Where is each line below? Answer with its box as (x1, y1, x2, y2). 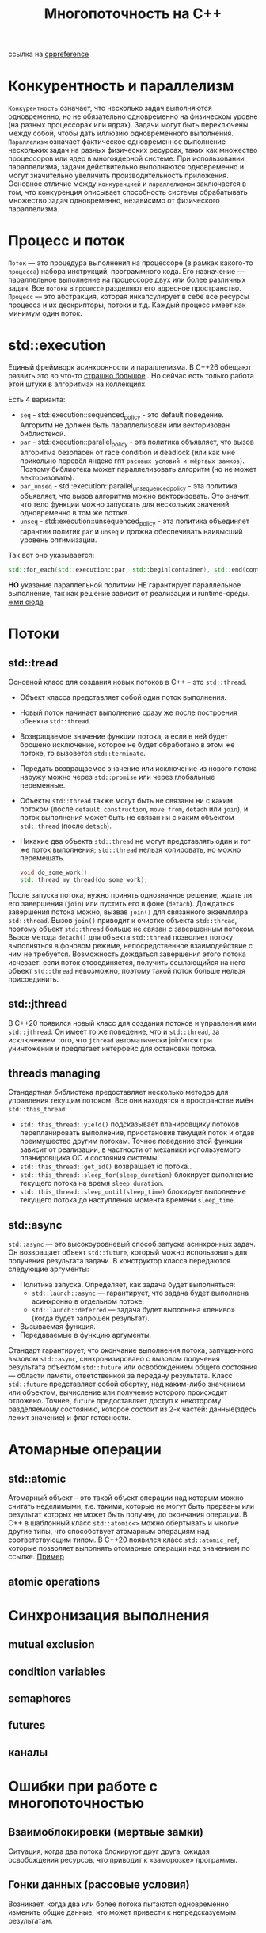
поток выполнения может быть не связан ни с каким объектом (19, 813, 235, 822)
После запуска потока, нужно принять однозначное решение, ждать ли (8, 890, 252, 899)
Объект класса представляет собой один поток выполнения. (19, 693, 227, 702)
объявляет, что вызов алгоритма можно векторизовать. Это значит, (19, 492, 251, 501)
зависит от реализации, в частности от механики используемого (19, 1145, 241, 1154)
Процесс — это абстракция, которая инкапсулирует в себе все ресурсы (8, 292, 249, 302)
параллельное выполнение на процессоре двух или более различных (8, 275, 246, 285)
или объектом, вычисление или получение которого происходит (8, 1388, 228, 1397)
